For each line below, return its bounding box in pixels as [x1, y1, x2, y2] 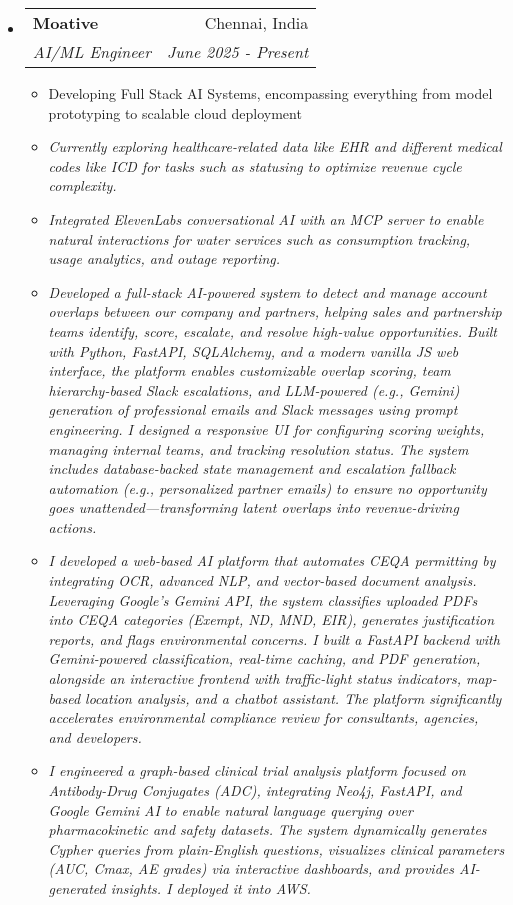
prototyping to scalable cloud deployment [48, 102, 302, 123]
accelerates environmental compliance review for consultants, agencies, [48, 707, 479, 728]
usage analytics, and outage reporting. [48, 248, 281, 269]
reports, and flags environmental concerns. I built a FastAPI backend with [48, 628, 500, 649]
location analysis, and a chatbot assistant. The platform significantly [85, 687, 502, 708]
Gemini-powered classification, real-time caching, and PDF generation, [48, 648, 481, 669]
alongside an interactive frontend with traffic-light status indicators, [48, 668, 461, 689]
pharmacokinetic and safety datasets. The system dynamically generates [48, 819, 487, 840]
